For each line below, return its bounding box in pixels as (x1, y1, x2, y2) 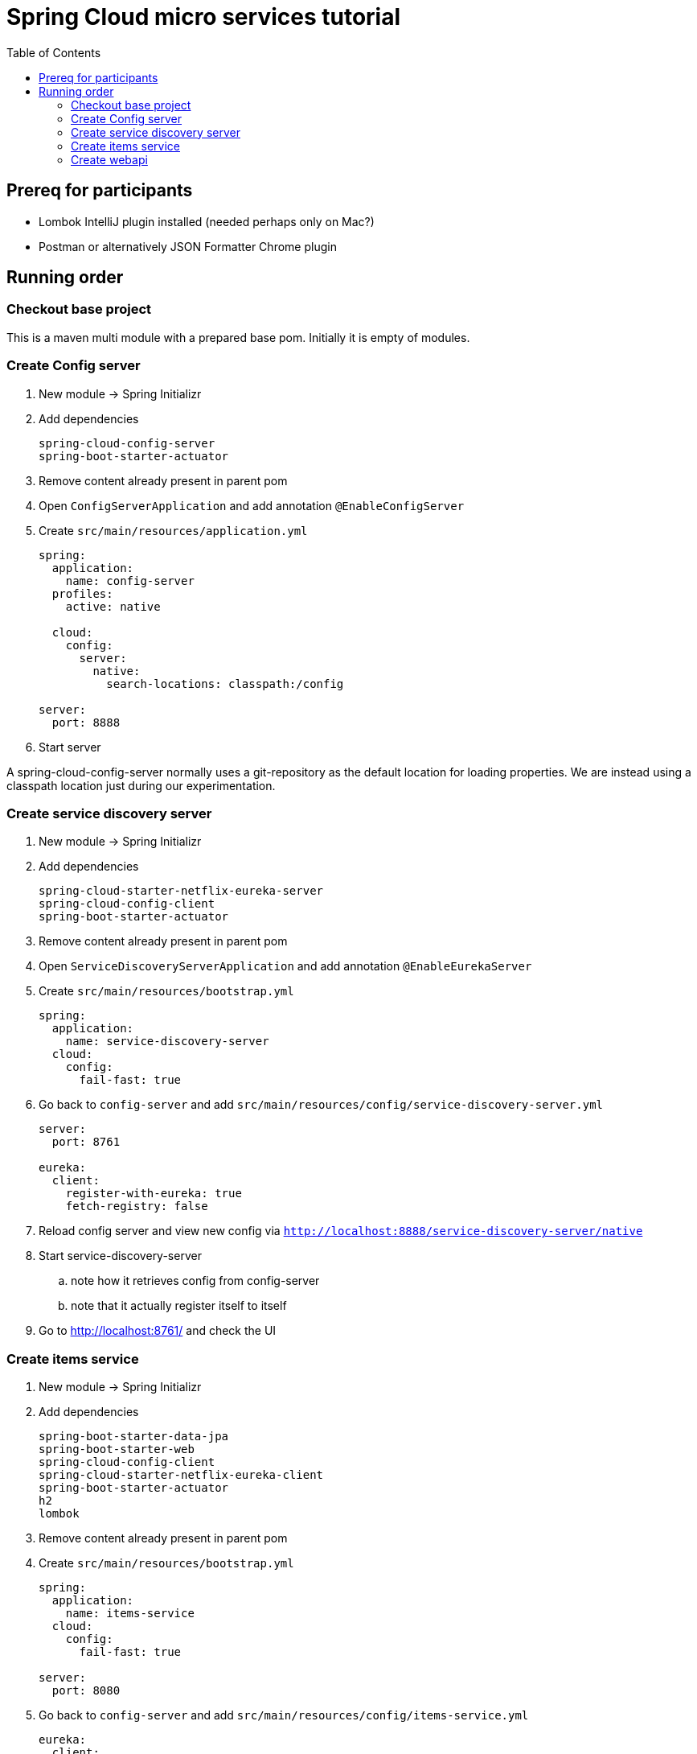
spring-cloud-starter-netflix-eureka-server (39, 884, 324, 898)
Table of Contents (6, 45, 101, 60)
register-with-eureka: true (65, 1187, 242, 1200)
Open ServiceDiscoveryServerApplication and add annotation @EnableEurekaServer (39, 959, 532, 974)
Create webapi (71, 152, 148, 167)
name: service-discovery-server (65, 1035, 269, 1048)
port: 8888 (51, 715, 121, 729)
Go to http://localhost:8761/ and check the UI (39, 1324, 277, 1338)
